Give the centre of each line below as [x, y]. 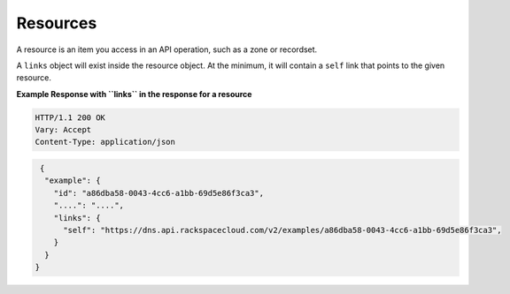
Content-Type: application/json [105, 142]
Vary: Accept [63, 130]
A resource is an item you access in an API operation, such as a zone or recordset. [167, 49]
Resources [57, 23]
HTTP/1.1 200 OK [70, 117]
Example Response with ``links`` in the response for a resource [134, 94]
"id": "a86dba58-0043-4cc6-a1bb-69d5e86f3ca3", [159, 193]
